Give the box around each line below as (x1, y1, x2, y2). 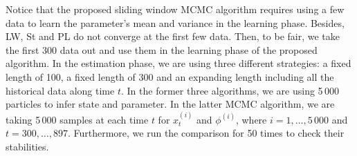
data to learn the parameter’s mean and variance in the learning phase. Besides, (6, 15, 345, 30)
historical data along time (6, 83, 115, 97)
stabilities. (6, 139, 49, 153)
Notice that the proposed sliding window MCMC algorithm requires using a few (6, 2, 345, 16)
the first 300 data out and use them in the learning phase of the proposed (6, 42, 318, 57)
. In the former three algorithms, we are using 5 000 (120, 83, 339, 97)
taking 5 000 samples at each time (6, 112, 149, 126)
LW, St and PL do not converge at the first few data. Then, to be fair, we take (6, 29, 340, 43)
